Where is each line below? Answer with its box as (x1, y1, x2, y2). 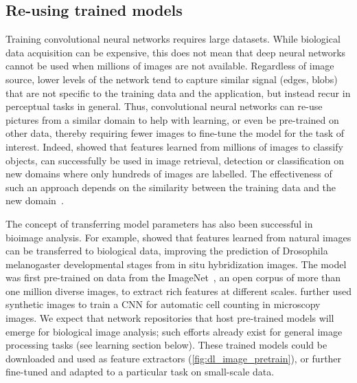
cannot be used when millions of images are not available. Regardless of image (5, 58, 334, 73)
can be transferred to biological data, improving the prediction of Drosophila (5, 243, 328, 258)
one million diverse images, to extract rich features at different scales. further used (5, 283, 352, 298)
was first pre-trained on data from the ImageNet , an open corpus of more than (5, 270, 341, 285)
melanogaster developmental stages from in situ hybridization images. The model (5, 256, 347, 271)
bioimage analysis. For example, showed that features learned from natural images (5, 230, 352, 244)
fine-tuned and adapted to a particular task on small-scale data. (5, 364, 275, 379)
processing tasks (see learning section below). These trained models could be (5, 338, 327, 352)
